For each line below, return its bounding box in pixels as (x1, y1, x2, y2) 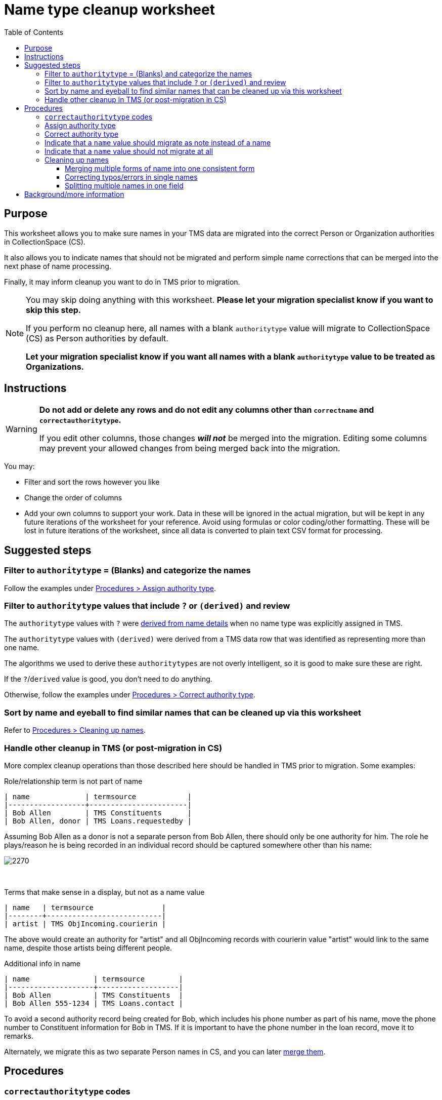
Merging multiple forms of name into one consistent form (65, 164, 255, 173)
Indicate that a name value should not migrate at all (45, 146, 213, 155)
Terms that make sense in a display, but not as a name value (4, 887, 205, 896)
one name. (4, 643, 39, 652)
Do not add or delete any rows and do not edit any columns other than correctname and (39, 405, 374, 415)
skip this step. (26, 304, 81, 315)
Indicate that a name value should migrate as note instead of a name (45, 138, 271, 147)
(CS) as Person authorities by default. (26, 333, 168, 343)
